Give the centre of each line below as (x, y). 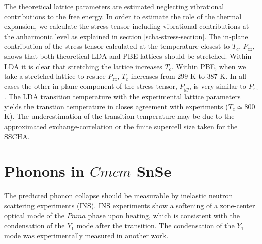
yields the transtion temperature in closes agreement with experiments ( (116, 106)
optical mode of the (34, 215)
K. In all (233, 76)
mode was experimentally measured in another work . (86, 235)
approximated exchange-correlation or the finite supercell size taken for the (121, 126)
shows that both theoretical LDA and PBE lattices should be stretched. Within (128, 56)
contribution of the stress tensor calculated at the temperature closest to (117, 46)
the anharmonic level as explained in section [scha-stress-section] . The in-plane (126, 36)
